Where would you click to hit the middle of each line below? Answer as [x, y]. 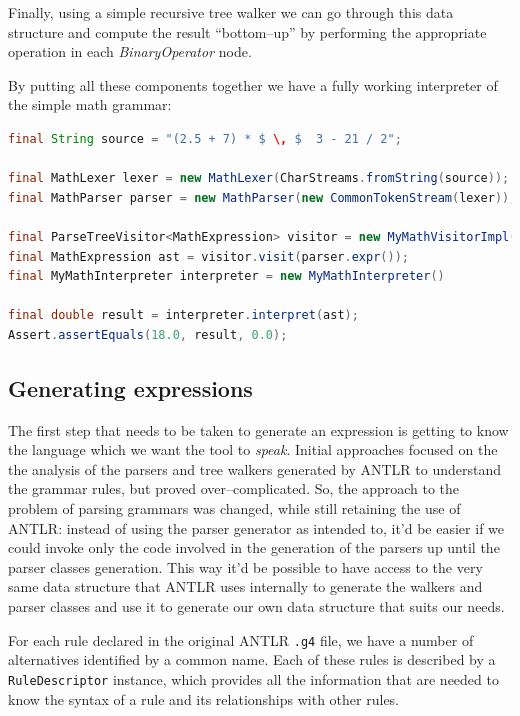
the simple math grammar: [90, 104]
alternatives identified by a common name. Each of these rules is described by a [252, 659]
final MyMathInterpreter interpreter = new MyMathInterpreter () [226, 276]
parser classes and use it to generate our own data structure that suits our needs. [256, 606]
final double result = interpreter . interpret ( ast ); [183, 315]
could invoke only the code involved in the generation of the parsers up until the [254, 547]
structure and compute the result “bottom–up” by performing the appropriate [247, 31]
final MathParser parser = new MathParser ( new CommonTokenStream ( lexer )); [262, 197]
